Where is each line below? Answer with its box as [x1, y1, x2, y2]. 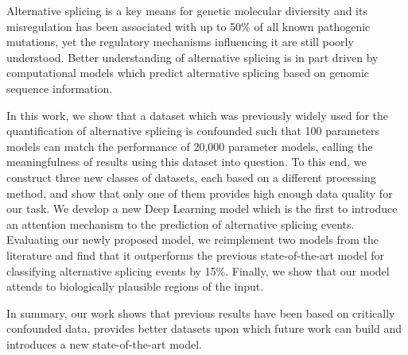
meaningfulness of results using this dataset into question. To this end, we [6, 153, 367, 170]
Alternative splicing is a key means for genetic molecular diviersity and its [6, 2, 367, 18]
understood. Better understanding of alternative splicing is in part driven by [6, 48, 379, 65]
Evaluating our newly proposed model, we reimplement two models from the [6, 231, 379, 248]
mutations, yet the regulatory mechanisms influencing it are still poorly [6, 33, 354, 50]
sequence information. [6, 79, 113, 96]
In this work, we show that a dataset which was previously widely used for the [6, 106, 389, 123]
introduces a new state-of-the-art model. [6, 335, 202, 352]
